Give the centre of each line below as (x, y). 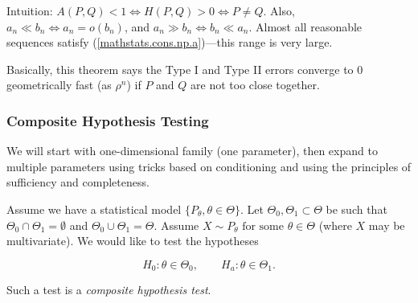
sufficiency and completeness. (78, 182)
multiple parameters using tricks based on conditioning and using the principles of (209, 166)
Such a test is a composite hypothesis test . (109, 290)
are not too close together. (255, 85)
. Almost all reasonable (305, 26)
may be (387, 225)
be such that (357, 209)
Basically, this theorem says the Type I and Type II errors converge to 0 (185, 69)
